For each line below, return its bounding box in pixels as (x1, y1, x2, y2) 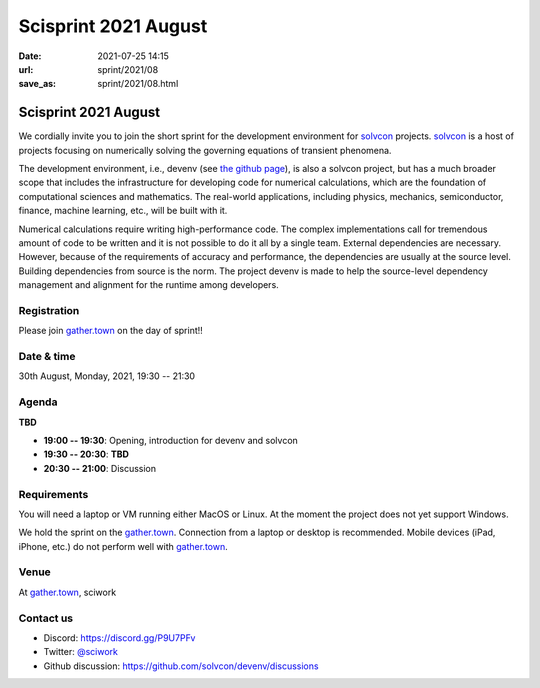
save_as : (18, 78, 57, 90)
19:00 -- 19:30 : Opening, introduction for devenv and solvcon (43, 434, 299, 446)
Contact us (18, 611, 74, 625)
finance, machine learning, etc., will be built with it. (18, 205, 228, 217)
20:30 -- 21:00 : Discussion (43, 462, 157, 474)
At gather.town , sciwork (18, 586, 117, 598)
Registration (18, 303, 80, 317)
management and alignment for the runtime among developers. (18, 279, 279, 291)
